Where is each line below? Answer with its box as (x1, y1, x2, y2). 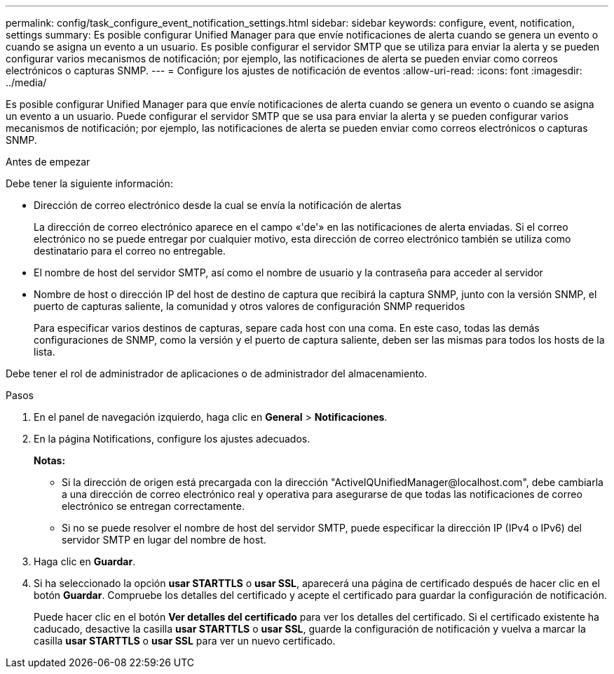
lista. (34, 346, 55, 358)
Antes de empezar (6, 156, 90, 168)
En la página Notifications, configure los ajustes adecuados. (34, 433, 311, 445)
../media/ (6, 76, 47, 88)
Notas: (34, 454, 66, 466)
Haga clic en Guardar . (34, 555, 136, 567)
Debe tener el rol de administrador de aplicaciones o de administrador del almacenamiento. (6, 368, 428, 379)
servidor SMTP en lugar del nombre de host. (62, 534, 266, 546)
